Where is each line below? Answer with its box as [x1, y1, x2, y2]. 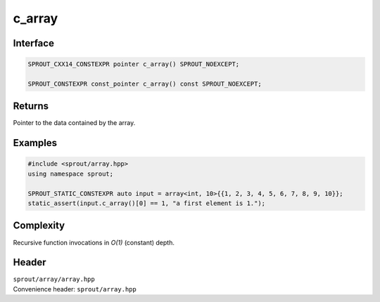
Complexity [13, 220, 65, 232]
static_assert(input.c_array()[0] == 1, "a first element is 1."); [27, 199, 266, 207]
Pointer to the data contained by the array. [13, 119, 136, 127]
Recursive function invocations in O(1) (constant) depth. [13, 238, 175, 247]
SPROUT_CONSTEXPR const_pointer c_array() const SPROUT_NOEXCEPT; [27, 79, 262, 88]
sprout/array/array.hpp [13, 275, 95, 284]
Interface [13, 37, 54, 49]
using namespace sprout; [27, 169, 114, 178]
